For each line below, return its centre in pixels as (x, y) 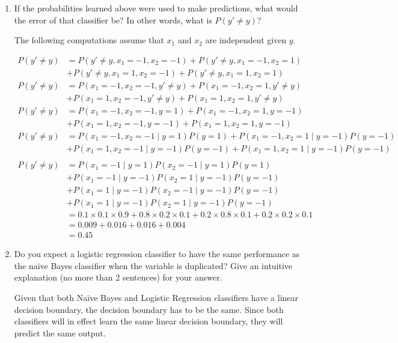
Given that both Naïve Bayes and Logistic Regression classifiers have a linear (156, 298)
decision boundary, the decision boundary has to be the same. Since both (149, 309)
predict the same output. (60, 332)
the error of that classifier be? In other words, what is (113, 20)
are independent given (246, 40)
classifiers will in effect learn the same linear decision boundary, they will (148, 321)
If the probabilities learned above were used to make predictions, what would (156, 8)
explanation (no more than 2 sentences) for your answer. (118, 277)
